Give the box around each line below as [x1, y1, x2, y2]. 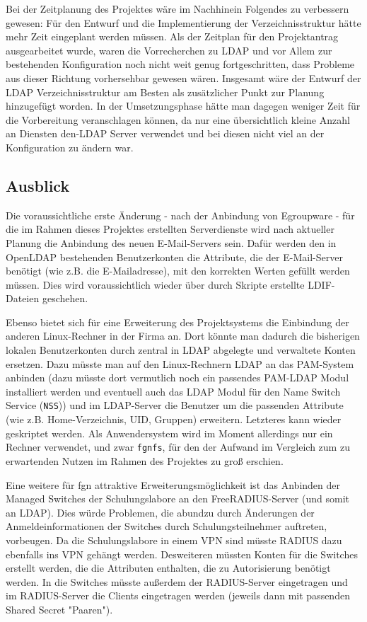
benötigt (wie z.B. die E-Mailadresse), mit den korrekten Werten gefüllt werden [6, 263, 350, 278]
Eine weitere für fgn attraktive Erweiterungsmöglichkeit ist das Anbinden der [6, 477, 340, 492]
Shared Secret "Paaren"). [6, 601, 113, 616]
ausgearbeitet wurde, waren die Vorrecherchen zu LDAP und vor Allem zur [6, 42, 332, 57]
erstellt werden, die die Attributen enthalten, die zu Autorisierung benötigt [6, 560, 331, 575]
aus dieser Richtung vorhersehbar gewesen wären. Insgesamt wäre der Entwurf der [6, 70, 361, 85]
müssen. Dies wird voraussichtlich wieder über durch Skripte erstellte [6, 277, 305, 292]
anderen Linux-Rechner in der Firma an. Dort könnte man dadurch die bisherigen [6, 328, 360, 343]
